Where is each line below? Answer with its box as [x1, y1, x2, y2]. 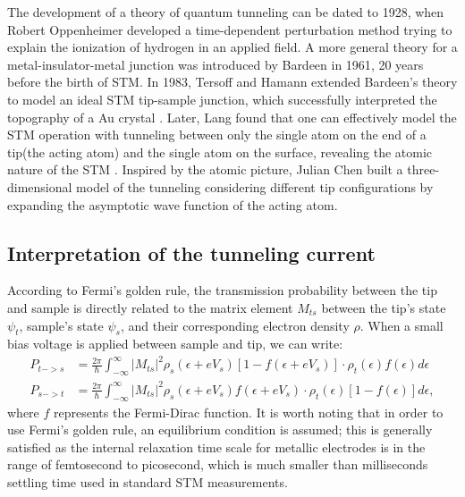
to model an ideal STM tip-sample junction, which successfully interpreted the [7, 89, 437, 108]
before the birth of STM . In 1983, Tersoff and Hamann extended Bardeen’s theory [7, 72, 458, 91]
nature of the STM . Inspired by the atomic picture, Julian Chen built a [7, 160, 403, 179]
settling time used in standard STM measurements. [7, 472, 288, 491]
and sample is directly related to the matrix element [7, 298, 293, 316]
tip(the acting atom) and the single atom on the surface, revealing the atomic [7, 142, 433, 161]
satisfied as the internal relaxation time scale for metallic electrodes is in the [7, 437, 426, 456]
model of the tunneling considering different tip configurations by [76, 177, 434, 196]
